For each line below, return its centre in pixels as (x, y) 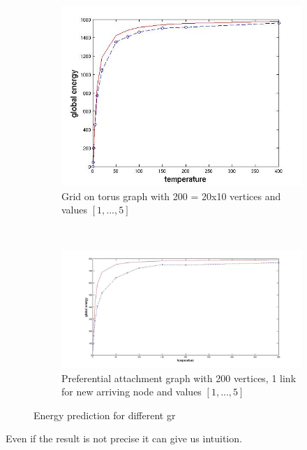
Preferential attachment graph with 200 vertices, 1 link (179, 378)
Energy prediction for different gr (105, 415)
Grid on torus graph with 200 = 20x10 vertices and (171, 196)
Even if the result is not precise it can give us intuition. (124, 438)
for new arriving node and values (132, 392)
